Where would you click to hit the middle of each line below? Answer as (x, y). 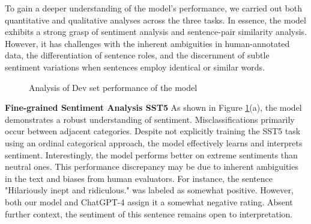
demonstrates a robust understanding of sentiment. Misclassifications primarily (150, 119)
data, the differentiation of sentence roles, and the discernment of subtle (137, 55)
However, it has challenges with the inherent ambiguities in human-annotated (147, 43)
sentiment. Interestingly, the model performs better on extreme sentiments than (151, 154)
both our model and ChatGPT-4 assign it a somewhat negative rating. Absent (149, 201)
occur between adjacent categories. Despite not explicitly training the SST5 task (153, 131)
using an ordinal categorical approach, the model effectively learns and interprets (154, 142)
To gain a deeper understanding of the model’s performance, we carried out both (154, 8)
